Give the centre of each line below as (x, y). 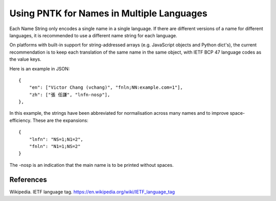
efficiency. (20, 120)
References (28, 179)
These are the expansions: (61, 120)
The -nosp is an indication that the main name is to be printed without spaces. (91, 165)
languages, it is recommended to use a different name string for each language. (93, 35)
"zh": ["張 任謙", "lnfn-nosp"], (70, 95)
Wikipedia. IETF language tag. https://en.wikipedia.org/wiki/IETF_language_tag (92, 192)
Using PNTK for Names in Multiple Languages (108, 13)
